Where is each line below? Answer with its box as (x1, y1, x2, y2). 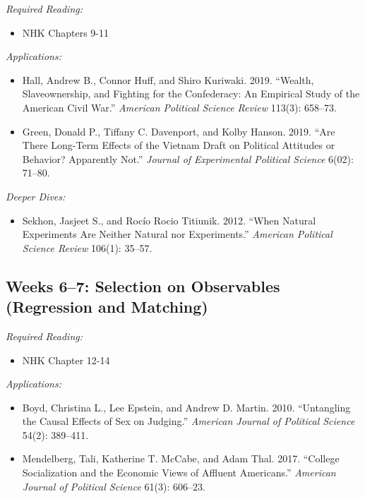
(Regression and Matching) (6, 296, 208, 318)
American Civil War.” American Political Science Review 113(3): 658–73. (22, 100, 337, 114)
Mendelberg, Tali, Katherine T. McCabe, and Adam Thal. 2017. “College (22, 451, 340, 466)
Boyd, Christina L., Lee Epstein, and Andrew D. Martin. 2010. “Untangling (22, 399, 351, 414)
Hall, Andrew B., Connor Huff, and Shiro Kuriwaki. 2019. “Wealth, (22, 72, 314, 87)
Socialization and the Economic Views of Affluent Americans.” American (22, 465, 336, 480)
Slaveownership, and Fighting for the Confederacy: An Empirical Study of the (22, 86, 360, 101)
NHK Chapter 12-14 (22, 352, 110, 367)
